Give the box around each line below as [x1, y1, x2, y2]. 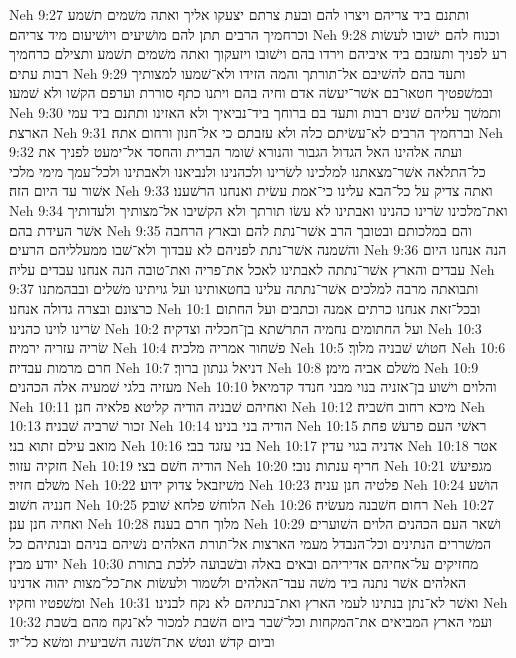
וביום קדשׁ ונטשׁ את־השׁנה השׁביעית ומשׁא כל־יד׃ [9, 631, 275, 651]
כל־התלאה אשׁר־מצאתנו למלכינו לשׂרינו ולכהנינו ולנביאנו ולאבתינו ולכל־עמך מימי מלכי [9, 160, 486, 181]
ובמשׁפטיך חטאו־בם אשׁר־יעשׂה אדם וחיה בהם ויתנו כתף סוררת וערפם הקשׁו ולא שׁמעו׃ [9, 82, 493, 103]
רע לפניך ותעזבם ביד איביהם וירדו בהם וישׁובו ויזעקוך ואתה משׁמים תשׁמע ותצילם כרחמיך [9, 43, 507, 64]
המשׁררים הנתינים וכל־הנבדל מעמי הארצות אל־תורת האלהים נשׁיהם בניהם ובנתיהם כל [9, 533, 492, 554]
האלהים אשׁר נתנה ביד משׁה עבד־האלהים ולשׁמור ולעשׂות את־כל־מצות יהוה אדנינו [9, 572, 467, 593]
